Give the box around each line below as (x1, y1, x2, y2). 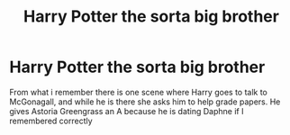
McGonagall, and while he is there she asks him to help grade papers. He (9, 96, 281, 107)
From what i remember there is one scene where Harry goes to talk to (9, 86, 268, 97)
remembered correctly (9, 115, 93, 126)
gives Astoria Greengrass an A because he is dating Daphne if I (9, 105, 244, 116)
